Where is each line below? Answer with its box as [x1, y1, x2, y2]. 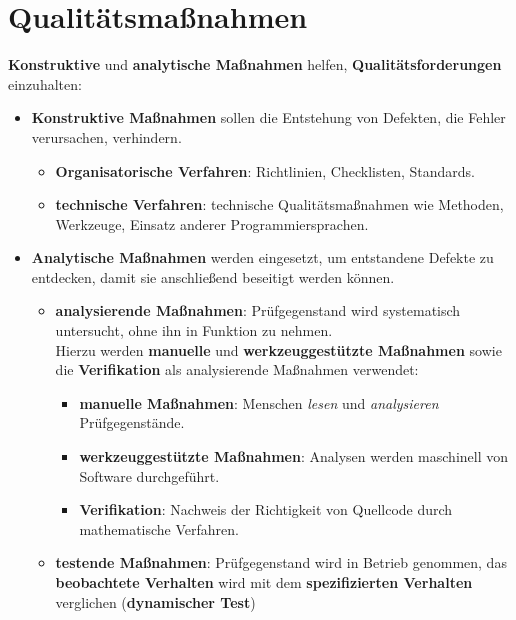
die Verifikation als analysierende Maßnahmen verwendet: [55, 359, 419, 380]
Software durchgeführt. [79, 465, 220, 486]
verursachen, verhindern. [31, 126, 182, 147]
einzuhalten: [8, 73, 82, 94]
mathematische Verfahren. [79, 518, 239, 539]
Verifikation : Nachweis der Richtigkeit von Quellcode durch [79, 499, 453, 520]
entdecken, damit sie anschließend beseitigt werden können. [31, 266, 395, 287]
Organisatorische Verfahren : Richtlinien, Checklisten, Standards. [55, 160, 475, 181]
